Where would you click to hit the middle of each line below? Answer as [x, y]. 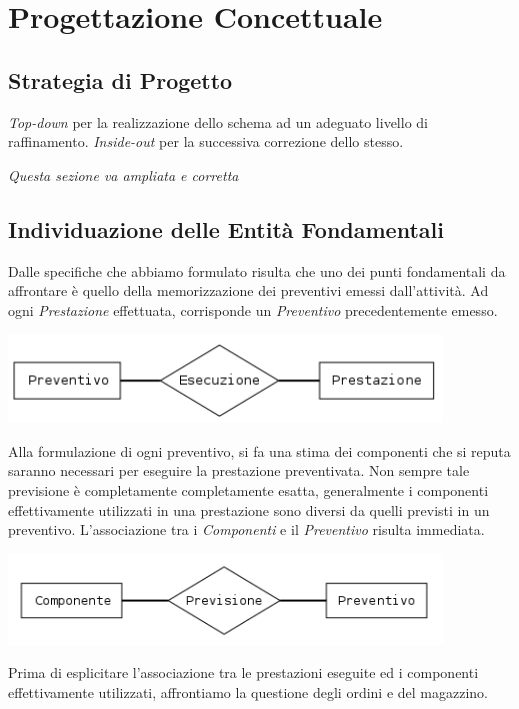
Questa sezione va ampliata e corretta [123, 174]
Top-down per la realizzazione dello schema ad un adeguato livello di [218, 121]
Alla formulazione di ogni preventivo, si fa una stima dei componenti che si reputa [259, 450]
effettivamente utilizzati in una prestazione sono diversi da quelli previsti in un [249, 509]
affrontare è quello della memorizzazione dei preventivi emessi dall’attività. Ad [248, 290]
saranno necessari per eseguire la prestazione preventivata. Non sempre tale [239, 470]
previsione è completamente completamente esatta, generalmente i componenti [248, 490]
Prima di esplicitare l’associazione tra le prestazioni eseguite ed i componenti [243, 672]
